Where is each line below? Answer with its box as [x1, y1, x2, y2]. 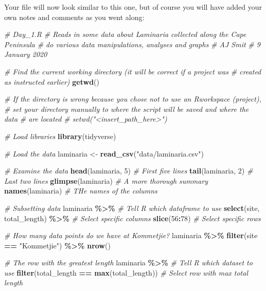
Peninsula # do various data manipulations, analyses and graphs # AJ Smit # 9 [4, 38, 260, 49]
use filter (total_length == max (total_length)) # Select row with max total [4, 267, 248, 278]
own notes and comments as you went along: [4, 11, 145, 22]
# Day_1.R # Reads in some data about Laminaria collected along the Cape [4, 29, 246, 40]
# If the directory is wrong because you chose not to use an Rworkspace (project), [4, 93, 261, 104]
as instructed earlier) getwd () [4, 76, 99, 87]
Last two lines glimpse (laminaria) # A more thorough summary [4, 175, 208, 186]
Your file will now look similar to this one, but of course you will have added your [4, 2, 262, 12]
